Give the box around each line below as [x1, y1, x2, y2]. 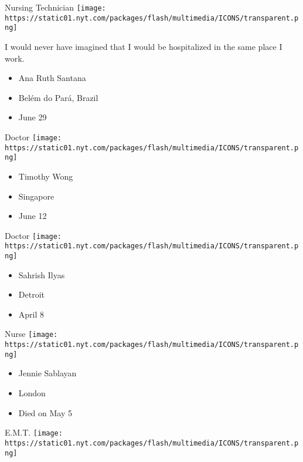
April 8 [18, 308, 45, 320]
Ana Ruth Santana [18, 72, 86, 84]
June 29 [18, 111, 47, 123]
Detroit [18, 288, 45, 301]
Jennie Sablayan [18, 367, 77, 379]
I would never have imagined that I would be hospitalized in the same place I [5, 40, 282, 52]
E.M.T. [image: [5, 426, 63, 439]
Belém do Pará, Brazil [18, 91, 98, 103]
